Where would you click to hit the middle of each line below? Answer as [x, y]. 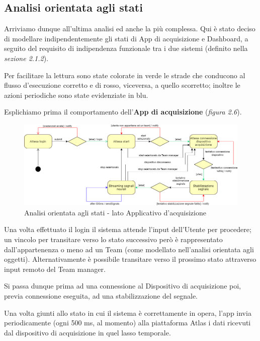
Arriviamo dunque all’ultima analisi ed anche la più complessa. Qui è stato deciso [130, 29]
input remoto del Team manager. [55, 269]
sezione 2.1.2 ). [26, 58]
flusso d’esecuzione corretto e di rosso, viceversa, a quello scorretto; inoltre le [122, 85]
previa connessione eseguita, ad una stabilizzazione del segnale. [101, 295]
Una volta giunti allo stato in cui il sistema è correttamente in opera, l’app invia [128, 312]
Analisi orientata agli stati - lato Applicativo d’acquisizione [115, 212]
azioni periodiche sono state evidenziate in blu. [76, 95]
